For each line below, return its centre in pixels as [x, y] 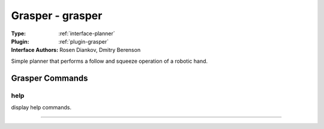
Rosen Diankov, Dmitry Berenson [100, 50]
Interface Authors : [35, 50]
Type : [19, 33]
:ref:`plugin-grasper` [84, 41]
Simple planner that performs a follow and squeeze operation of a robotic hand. [109, 61]
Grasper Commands [49, 78]
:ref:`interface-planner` [87, 33]
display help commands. [41, 107]
